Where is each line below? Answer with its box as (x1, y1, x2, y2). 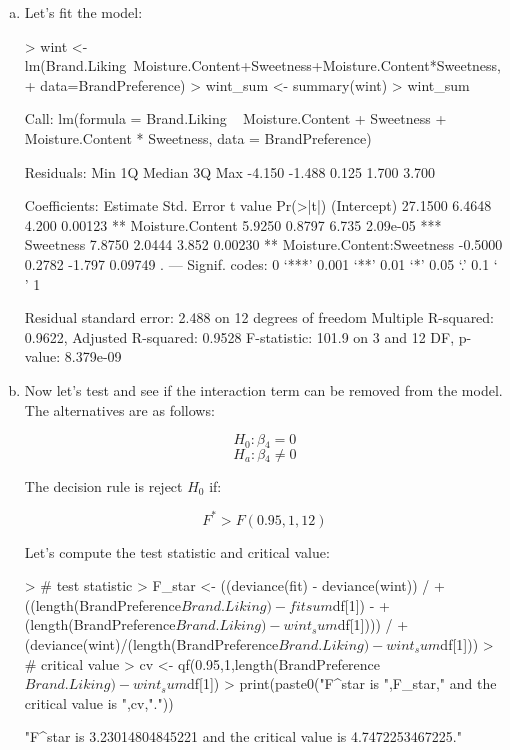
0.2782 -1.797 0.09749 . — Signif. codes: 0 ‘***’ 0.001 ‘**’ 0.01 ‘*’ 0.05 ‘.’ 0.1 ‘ (24, 253, 498, 274)
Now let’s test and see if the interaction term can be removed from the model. (24, 379, 503, 400)
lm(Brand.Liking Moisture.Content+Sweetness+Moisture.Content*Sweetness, (24, 55, 502, 76)
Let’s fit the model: (24, 2, 143, 22)
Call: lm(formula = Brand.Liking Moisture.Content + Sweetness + (24, 108, 447, 129)
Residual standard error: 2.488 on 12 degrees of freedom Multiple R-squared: (24, 307, 495, 328)
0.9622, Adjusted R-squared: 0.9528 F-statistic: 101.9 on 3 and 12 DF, (24, 326, 455, 347)
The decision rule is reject (24, 475, 183, 496)
